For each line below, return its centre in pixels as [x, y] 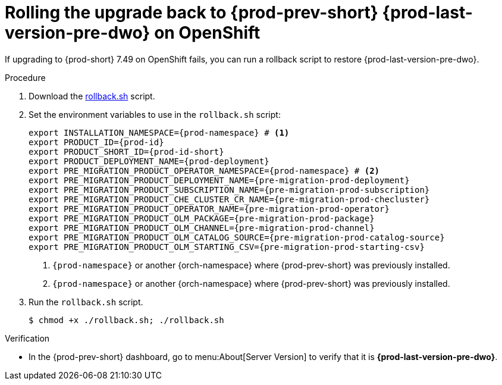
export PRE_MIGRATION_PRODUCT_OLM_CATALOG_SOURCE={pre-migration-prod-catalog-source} [237, 237]
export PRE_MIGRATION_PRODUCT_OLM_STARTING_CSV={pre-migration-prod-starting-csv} [227, 247]
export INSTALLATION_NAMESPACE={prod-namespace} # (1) [159, 132]
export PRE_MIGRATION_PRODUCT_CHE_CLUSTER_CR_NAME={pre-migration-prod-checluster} [229, 199]
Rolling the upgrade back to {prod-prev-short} [192, 12]
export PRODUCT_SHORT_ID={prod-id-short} [126, 151]
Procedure [25, 77]
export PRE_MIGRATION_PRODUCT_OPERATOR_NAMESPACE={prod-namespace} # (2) [204, 170]
